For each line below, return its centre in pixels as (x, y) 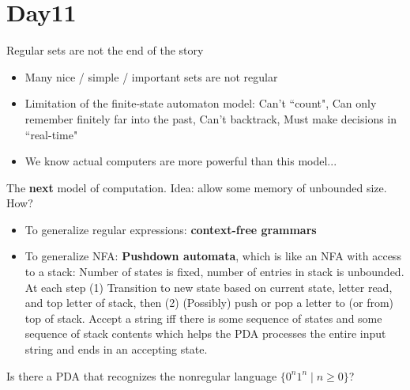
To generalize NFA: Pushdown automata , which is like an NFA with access (213, 256)
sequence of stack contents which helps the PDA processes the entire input (205, 333)
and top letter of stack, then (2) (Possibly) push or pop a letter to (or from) (209, 303)
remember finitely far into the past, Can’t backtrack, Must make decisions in (211, 118)
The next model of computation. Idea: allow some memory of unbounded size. (197, 187)
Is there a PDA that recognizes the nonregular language (142, 375)
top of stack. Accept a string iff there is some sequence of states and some (203, 318)
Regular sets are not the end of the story (105, 50)
